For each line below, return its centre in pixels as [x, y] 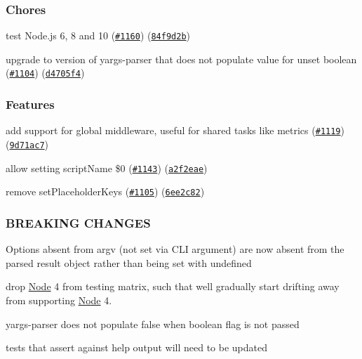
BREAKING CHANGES [78, 222]
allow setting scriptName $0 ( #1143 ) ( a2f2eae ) [107, 168]
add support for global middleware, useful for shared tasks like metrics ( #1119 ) [175, 130]
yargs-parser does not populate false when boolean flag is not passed [153, 324]
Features [30, 104]
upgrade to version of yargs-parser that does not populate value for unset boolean [181, 59]
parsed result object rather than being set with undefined [129, 262]
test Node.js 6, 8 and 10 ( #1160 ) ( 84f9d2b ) [98, 35]
